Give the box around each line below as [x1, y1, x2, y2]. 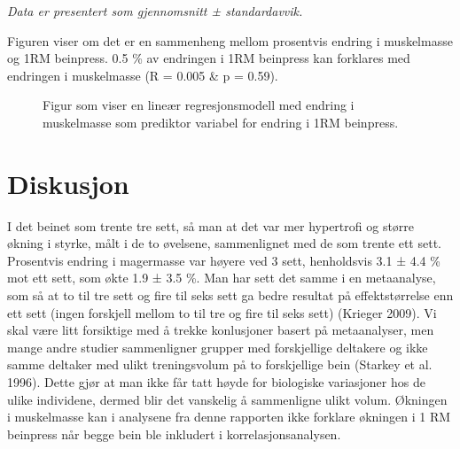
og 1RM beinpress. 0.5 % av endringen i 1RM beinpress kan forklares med [7, 49, 410, 67]
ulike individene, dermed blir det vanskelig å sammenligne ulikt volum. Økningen [7, 390, 448, 408]
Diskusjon [7, 165, 129, 201]
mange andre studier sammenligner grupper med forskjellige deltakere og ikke [7, 337, 428, 356]
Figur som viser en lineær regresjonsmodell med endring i [43, 96, 355, 114]
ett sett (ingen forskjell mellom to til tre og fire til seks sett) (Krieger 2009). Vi [7, 303, 437, 321]
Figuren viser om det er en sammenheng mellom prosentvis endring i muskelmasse [7, 31, 453, 50]
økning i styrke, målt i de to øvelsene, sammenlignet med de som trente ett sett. [7, 234, 441, 252]
